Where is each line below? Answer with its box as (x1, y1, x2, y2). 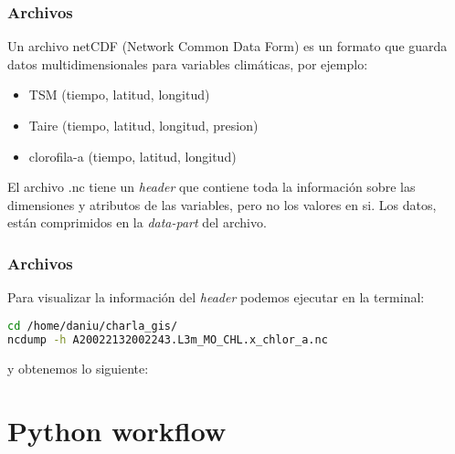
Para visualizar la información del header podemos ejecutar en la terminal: (7, 288, 425, 307)
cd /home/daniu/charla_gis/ (7, 319, 178, 333)
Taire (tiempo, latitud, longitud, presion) (28, 116, 259, 134)
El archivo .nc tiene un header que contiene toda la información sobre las (7, 177, 416, 196)
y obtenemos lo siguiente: (7, 358, 149, 377)
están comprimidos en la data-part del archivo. (7, 213, 267, 232)
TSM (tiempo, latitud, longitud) (28, 85, 210, 104)
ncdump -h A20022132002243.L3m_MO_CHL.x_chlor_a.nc (7, 333, 328, 346)
